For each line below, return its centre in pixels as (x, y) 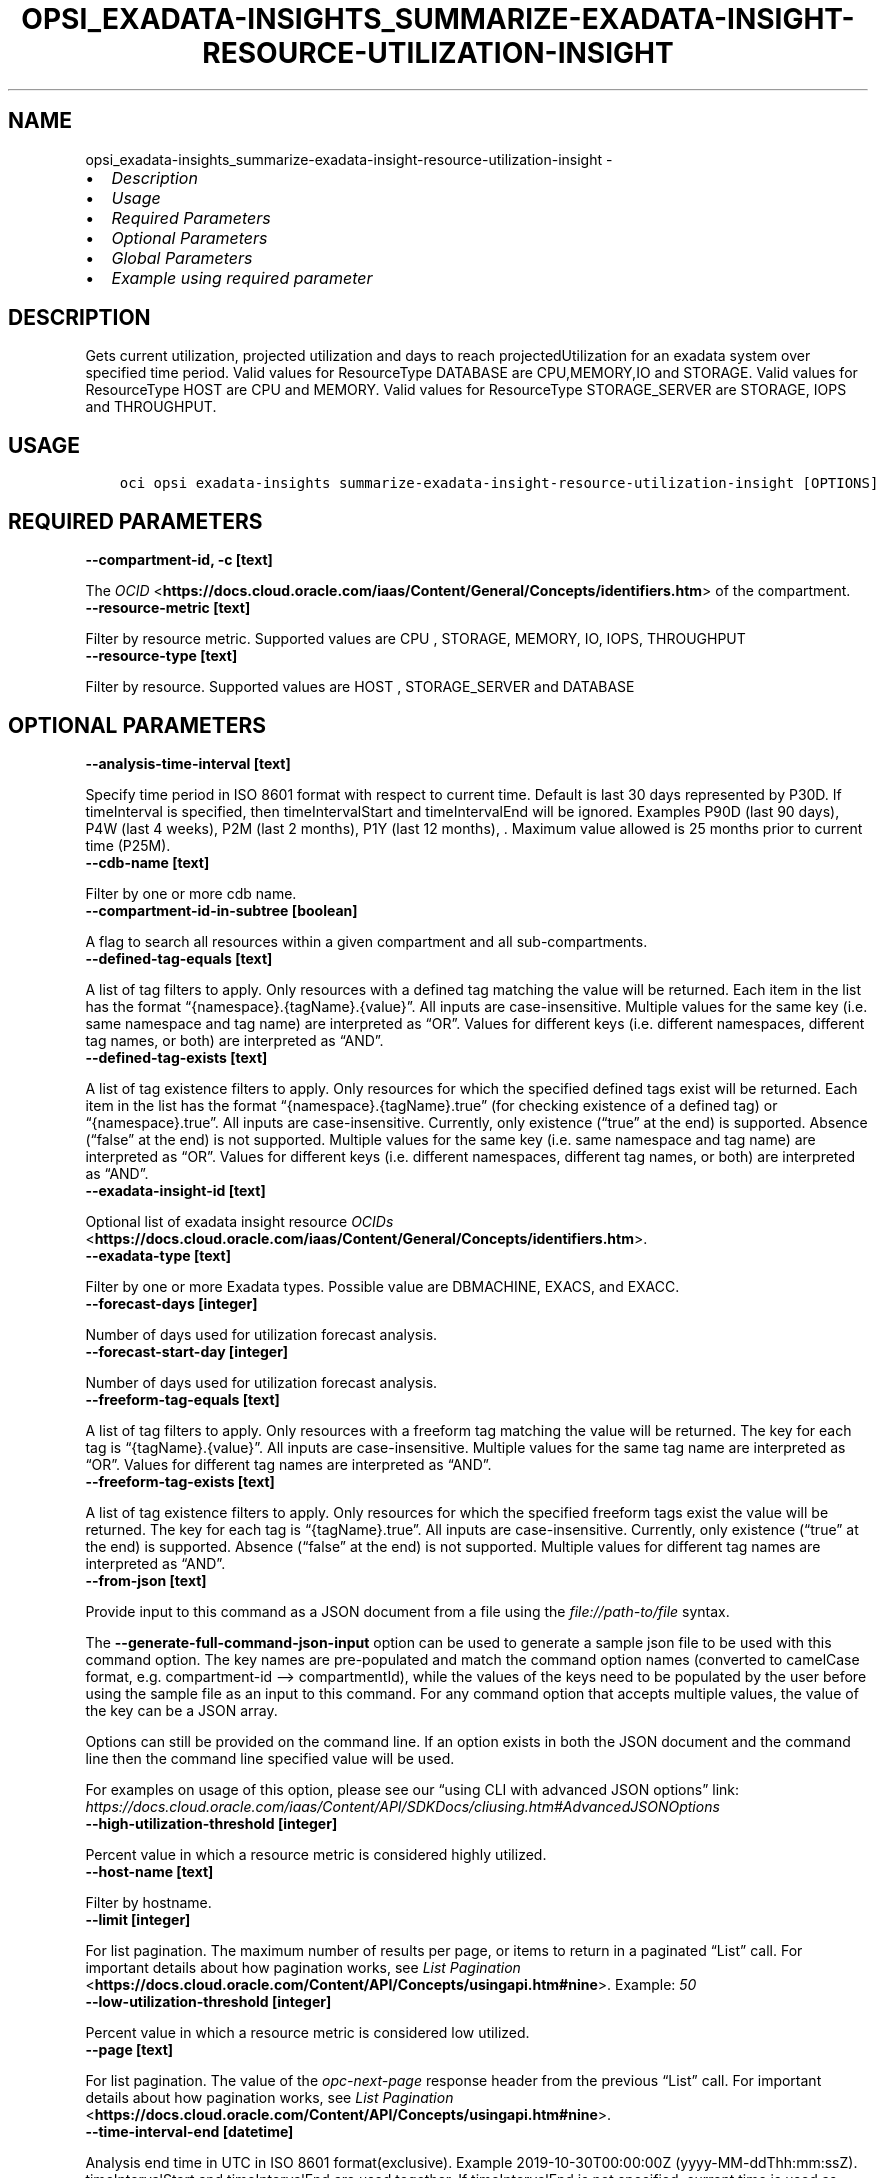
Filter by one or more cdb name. (191, 893)
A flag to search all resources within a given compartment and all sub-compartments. (366, 941)
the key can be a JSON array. (181, 1710)
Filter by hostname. (148, 1902)
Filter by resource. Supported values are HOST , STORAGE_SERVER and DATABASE (360, 687)
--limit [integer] (138, 1919)
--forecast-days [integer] (171, 1303)
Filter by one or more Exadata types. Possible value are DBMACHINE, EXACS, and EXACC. (382, 1286)
